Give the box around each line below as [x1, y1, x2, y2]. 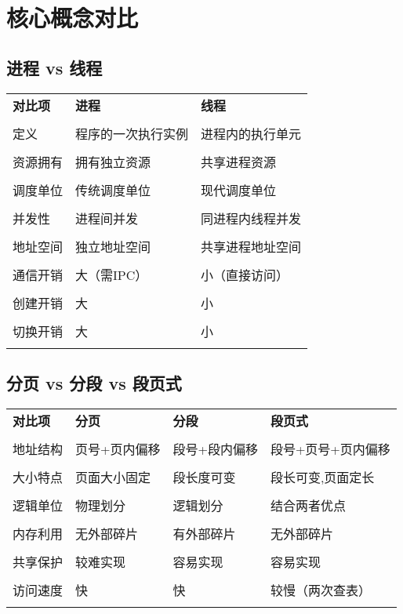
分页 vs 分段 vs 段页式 [6, 370, 182, 394]
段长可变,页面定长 [270, 467, 375, 486]
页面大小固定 [75, 467, 151, 486]
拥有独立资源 [75, 152, 151, 171]
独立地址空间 [75, 237, 151, 256]
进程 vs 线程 [6, 55, 103, 79]
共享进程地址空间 [201, 237, 302, 256]
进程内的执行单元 [201, 124, 302, 143]
